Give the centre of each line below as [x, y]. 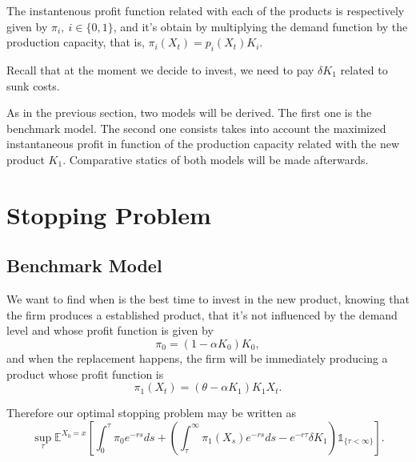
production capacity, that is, [76, 42]
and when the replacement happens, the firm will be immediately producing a [197, 358]
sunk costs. [33, 85]
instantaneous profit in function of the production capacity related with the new [203, 144]
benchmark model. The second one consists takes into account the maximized [196, 128]
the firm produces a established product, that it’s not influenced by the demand [202, 314]
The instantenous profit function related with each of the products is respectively [206, 10]
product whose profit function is [85, 374]
